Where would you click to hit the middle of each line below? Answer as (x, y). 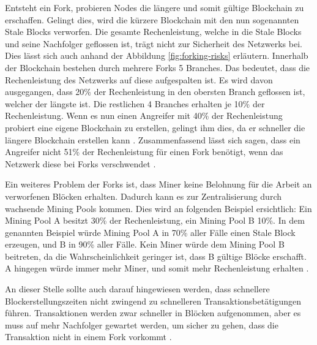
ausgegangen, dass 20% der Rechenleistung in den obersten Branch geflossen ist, (155, 92)
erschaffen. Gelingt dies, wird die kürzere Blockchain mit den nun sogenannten (152, 19)
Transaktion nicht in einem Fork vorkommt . (88, 337)
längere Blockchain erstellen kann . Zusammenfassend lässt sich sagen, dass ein (153, 139)
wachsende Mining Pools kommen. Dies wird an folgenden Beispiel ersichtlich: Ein (158, 208)
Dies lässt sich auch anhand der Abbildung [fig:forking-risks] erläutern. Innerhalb (157, 55)
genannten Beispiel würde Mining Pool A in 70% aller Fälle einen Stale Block (150, 232)
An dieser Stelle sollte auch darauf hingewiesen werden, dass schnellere (137, 289)
